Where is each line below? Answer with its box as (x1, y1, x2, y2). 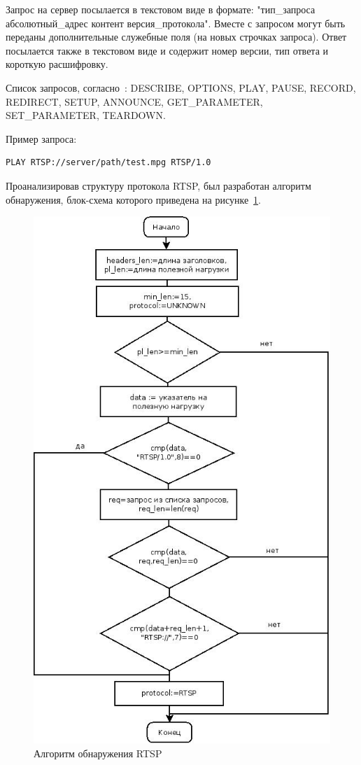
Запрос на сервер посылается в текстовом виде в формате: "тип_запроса (6, 2, 316, 16)
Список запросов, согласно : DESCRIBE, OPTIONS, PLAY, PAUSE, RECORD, (6, 80, 356, 94)
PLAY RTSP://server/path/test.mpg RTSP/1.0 (6, 157, 211, 168)
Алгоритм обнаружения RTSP (34, 746, 162, 761)
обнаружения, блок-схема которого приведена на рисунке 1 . (6, 192, 261, 206)
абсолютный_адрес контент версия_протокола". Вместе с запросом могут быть (6, 15, 346, 30)
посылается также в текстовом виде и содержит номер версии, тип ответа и (6, 43, 329, 57)
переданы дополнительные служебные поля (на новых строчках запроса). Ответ (6, 29, 347, 44)
